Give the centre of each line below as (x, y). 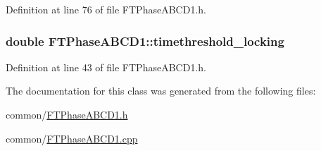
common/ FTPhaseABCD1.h (67, 114)
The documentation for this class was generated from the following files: (161, 91)
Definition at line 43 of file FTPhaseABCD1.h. (106, 67)
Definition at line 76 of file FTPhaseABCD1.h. (106, 9)
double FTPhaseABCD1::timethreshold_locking (145, 41)
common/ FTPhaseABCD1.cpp (72, 138)
